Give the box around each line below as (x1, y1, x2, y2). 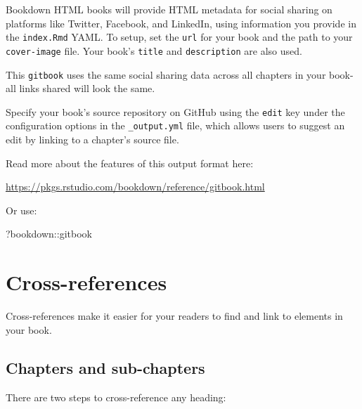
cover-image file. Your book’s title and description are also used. (6, 43, 302, 58)
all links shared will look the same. (6, 81, 155, 96)
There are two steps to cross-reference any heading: (6, 389, 226, 404)
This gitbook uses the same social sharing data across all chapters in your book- (6, 67, 354, 82)
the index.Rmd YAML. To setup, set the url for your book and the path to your (6, 30, 353, 44)
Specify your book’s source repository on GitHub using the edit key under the (6, 104, 345, 119)
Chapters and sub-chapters (6, 356, 205, 378)
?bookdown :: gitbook (6, 226, 92, 241)
